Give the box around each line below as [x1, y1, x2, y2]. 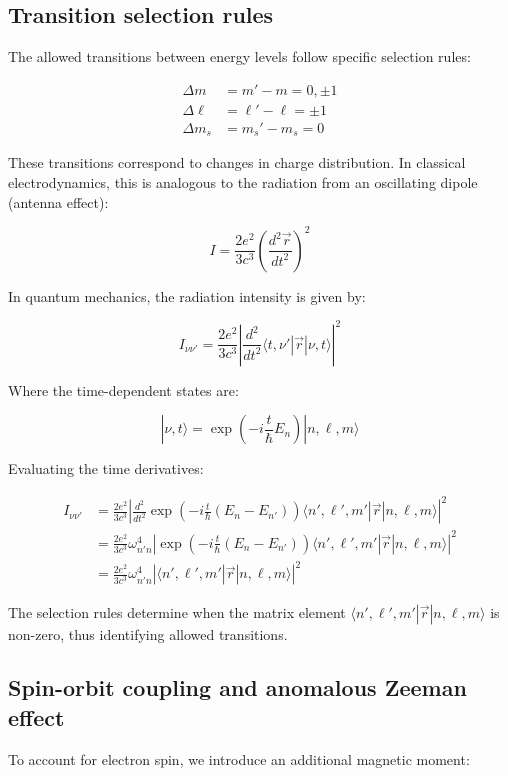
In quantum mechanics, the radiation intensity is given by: [8, 285, 366, 306]
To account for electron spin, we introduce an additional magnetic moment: [8, 748, 470, 769]
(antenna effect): [8, 191, 109, 212]
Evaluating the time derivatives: [8, 458, 204, 479]
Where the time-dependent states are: [8, 379, 239, 400]
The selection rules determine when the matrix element [8, 601, 346, 622]
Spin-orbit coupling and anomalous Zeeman [8, 672, 467, 703]
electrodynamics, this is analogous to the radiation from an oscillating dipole [8, 171, 478, 192]
